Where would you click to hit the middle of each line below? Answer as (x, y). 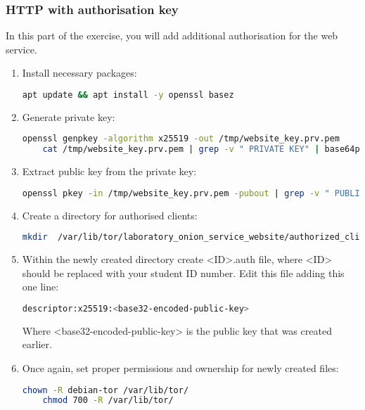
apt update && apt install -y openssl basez (128, 95)
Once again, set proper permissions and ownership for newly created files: (180, 368)
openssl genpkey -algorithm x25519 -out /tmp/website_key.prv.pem (181, 139)
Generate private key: (69, 116)
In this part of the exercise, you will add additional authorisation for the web (172, 36)
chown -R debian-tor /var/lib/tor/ (105, 390)
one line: (40, 287)
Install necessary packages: (79, 73)
